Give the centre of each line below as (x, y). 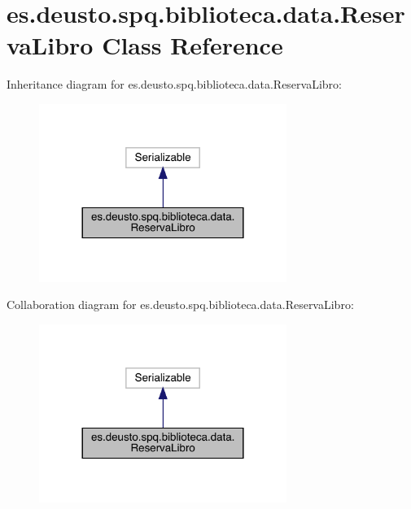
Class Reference (192, 45)
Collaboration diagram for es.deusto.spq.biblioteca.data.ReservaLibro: (180, 305)
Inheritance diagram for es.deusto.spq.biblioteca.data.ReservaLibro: (174, 84)
